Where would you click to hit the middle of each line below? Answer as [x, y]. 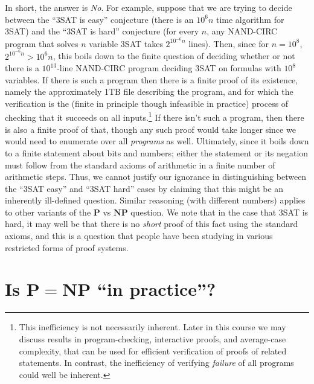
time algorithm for [250, 19]
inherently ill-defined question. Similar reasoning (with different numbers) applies [155, 200]
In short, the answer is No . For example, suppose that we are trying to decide [149, 7]
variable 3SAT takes [126, 43]
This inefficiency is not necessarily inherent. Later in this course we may [152, 327]
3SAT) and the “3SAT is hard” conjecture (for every [102, 31]
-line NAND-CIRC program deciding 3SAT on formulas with [169, 68]
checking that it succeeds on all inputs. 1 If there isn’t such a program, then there [155, 117]
